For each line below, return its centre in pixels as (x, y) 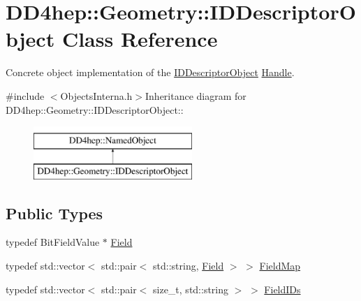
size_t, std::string (191, 289)
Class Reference (140, 39)
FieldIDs (282, 289)
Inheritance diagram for (196, 95)
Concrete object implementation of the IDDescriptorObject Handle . (150, 72)
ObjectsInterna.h (96, 95)
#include (25, 95)
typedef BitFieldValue (53, 242)
